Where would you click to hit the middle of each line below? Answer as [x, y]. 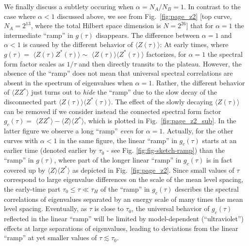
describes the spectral [207, 189]
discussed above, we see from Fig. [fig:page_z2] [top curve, [144, 16]
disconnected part [30, 101]
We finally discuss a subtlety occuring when [69, 6]
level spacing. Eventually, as [46, 208]
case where [20, 16]
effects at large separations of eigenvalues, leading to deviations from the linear [121, 228]
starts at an [219, 140]
